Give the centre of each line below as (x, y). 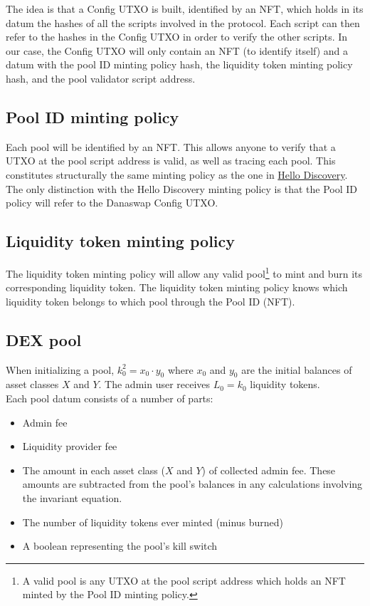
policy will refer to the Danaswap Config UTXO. (112, 203)
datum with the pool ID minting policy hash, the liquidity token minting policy (179, 64)
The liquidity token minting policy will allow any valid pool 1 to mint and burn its (184, 272)
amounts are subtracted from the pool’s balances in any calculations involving (192, 484)
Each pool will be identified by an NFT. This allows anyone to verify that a (171, 146)
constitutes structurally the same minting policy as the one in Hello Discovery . (177, 174)
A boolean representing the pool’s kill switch (120, 546)
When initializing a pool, (60, 369)
